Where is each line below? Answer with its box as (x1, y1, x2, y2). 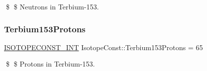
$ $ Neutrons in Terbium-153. (6, 1, 99, 11)
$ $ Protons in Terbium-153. (6, 59, 95, 69)
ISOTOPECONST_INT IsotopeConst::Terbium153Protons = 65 (4, 42, 203, 52)
